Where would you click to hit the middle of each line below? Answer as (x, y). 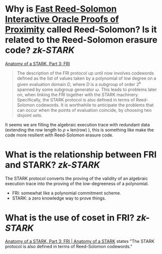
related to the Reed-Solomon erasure (81, 40)
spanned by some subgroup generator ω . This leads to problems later (87, 89)
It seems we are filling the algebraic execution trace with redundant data (77, 124)
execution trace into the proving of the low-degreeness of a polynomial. (77, 184)
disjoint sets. (30, 115)
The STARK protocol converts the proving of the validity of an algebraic (77, 178)
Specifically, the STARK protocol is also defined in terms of (76, 100)
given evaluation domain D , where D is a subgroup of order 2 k (79, 84)
